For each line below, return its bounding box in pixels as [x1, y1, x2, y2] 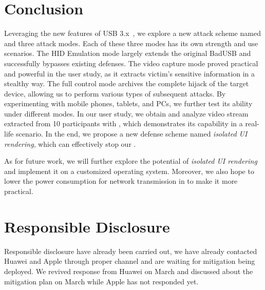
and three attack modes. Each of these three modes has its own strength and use [4, 37, 258, 48]
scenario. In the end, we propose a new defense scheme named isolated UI [15, 128, 248, 139]
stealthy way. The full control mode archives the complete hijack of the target [4, 78, 249, 89]
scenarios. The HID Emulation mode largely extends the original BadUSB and [4, 48, 251, 59]
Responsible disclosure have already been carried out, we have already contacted [4, 245, 257, 256]
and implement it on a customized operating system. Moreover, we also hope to [4, 165, 254, 176]
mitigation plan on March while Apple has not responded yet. [4, 276, 199, 286]
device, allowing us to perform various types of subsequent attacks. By [4, 88, 226, 99]
